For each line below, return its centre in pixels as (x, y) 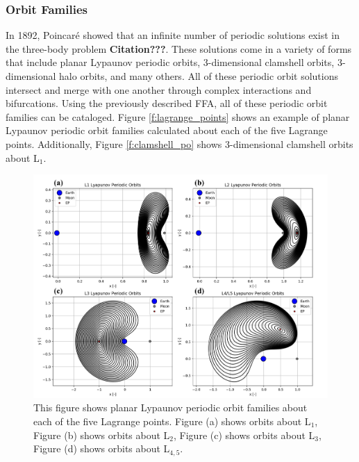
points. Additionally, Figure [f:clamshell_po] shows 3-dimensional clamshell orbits (179, 143)
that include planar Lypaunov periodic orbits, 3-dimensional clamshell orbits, (170, 62)
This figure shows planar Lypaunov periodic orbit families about (170, 407)
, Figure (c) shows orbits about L (244, 435)
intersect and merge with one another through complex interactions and (159, 89)
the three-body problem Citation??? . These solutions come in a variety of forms (179, 48)
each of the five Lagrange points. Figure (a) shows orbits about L (172, 421)
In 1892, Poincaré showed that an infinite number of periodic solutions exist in (173, 35)
